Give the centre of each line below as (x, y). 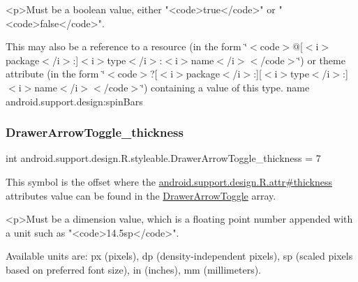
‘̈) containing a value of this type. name (225, 87)
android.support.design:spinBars (74, 101)
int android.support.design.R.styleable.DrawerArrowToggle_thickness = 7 (163, 158)
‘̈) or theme (321, 60)
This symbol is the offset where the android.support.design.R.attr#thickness (169, 181)
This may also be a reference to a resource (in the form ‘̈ (127, 46)
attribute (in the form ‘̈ (55, 74)
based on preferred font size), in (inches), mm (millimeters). (134, 269)
